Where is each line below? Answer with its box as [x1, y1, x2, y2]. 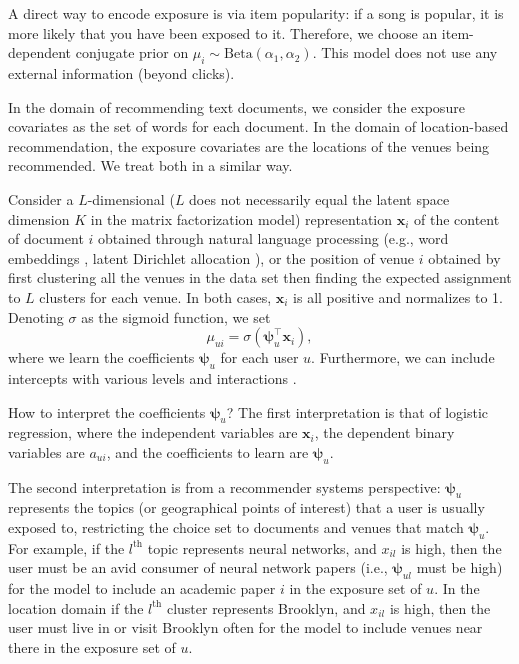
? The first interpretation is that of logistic [226, 401, 489, 422]
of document [8, 228, 84, 249]
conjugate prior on [75, 42, 189, 63]
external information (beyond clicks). [8, 62, 235, 83]
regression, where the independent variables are [8, 422, 298, 443]
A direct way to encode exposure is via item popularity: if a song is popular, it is [8, 3, 504, 23]
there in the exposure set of [8, 637, 176, 658]
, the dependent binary [314, 422, 455, 443]
